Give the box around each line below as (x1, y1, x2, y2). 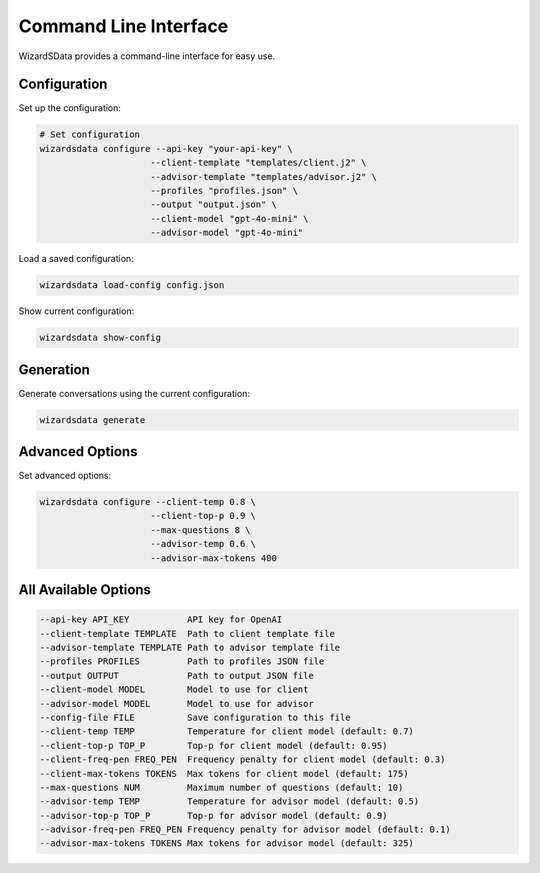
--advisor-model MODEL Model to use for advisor (39, 698, 314, 709)
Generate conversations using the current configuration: (18, 387, 250, 399)
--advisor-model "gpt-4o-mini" (150, 227, 304, 239)
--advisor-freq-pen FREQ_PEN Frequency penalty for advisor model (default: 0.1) (39, 824, 452, 835)
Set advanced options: (18, 470, 112, 482)
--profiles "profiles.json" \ (150, 185, 299, 196)
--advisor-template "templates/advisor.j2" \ (150, 171, 378, 182)
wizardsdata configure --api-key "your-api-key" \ (39, 143, 294, 154)
